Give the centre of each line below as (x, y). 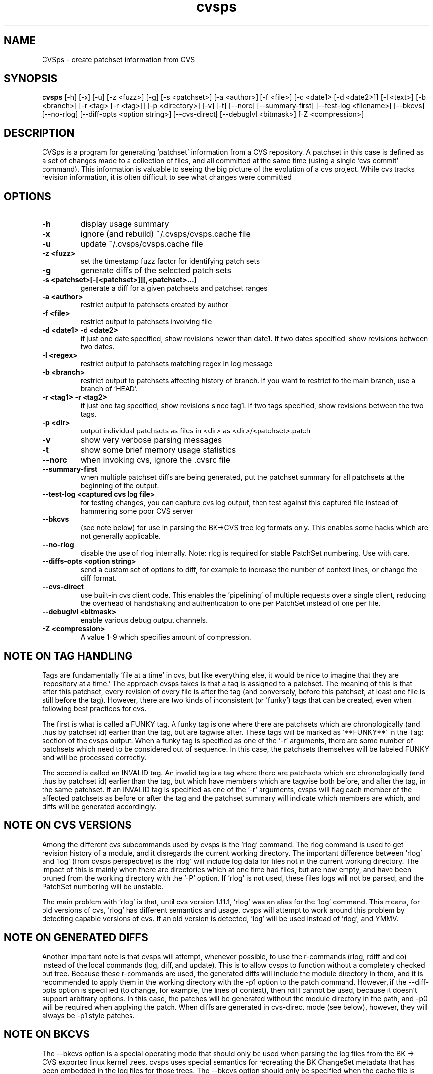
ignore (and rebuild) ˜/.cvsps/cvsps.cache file (165, 234)
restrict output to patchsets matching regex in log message (176, 364)
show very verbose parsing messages (151, 440)
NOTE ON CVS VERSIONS (68, 825)
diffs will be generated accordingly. (99, 806)
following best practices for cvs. (94, 708)
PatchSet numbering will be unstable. (103, 886)
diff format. (98, 578)
